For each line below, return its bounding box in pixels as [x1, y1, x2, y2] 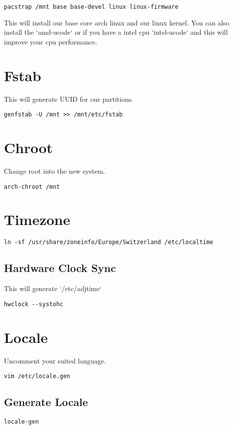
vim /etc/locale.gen [4, 373, 71, 380]
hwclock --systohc [4, 300, 63, 308]
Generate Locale [4, 394, 88, 409]
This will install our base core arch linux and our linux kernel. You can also [4, 17, 230, 27]
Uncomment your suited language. [4, 355, 106, 365]
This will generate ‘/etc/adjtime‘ [4, 283, 102, 294]
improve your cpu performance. [4, 36, 97, 46]
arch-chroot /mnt [4, 183, 60, 190]
